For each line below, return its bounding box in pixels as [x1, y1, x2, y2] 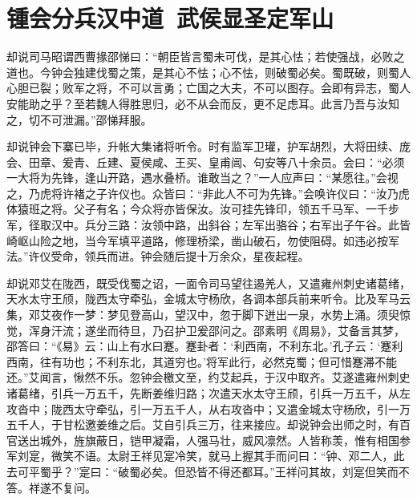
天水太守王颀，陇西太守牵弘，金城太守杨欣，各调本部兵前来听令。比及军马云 [6, 290, 411, 307]
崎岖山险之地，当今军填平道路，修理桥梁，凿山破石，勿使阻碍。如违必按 [6, 232, 388, 248]
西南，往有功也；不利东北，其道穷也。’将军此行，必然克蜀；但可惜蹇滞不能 [6, 353, 397, 370]
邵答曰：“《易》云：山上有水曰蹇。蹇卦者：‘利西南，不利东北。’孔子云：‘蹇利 [6, 337, 403, 354]
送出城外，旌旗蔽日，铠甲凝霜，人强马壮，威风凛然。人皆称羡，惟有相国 [17, 431, 399, 448]
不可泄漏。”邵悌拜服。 [39, 111, 152, 127]
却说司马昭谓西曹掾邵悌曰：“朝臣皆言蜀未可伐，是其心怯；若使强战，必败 [6, 48, 394, 65]
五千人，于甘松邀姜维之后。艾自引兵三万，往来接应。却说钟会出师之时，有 [6, 416, 399, 433]
